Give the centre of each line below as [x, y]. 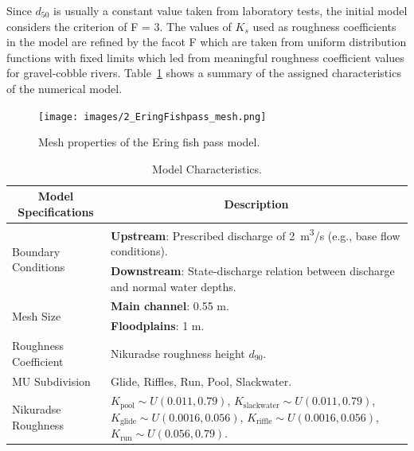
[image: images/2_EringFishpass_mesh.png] [152, 117]
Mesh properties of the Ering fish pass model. [149, 142]
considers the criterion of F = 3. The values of [119, 26]
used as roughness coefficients [324, 26]
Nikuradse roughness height [178, 353]
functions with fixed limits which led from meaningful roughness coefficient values [205, 57]
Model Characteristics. [207, 168]
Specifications [56, 212]
